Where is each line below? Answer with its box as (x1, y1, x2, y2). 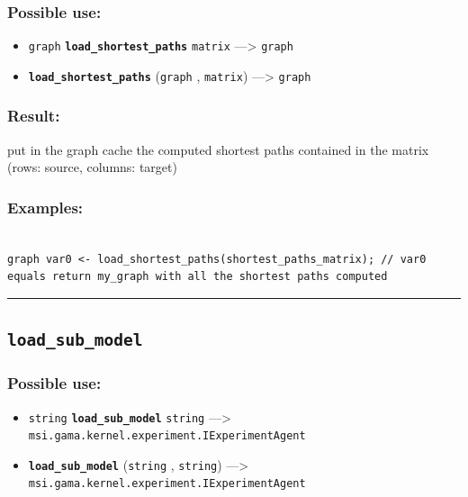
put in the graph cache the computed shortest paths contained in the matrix (7, 140, 429, 158)
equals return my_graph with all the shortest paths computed (7, 270, 388, 284)
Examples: (7, 195, 84, 218)
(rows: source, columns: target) (7, 158, 177, 176)
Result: (7, 104, 60, 127)
